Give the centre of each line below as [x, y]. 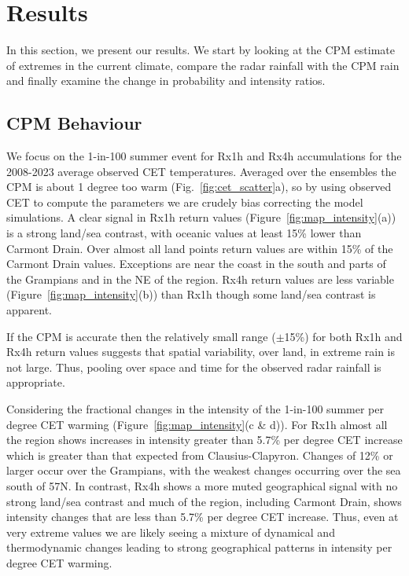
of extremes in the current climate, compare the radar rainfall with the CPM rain [203, 65]
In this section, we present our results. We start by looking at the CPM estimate [201, 50]
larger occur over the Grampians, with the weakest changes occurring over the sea [204, 470]
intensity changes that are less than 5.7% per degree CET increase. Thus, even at [203, 517]
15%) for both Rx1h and [343, 336]
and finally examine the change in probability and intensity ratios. [166, 81]
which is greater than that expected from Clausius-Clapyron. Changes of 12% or [200, 455]
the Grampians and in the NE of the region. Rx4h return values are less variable [200, 279]
